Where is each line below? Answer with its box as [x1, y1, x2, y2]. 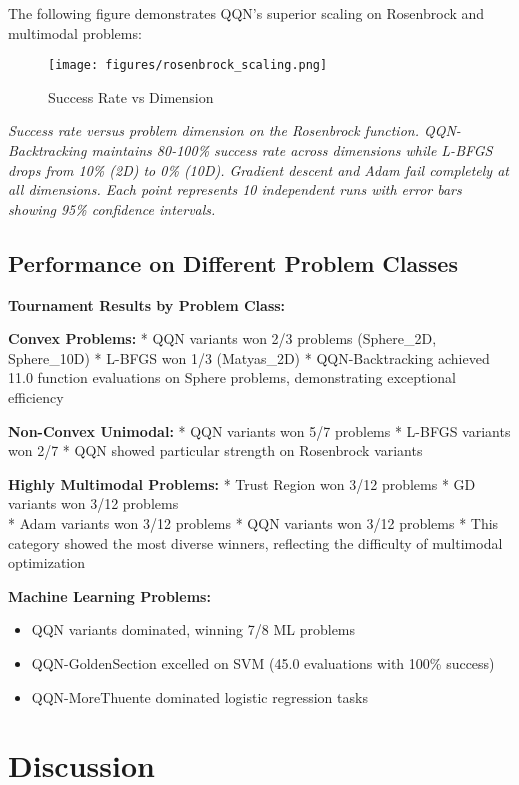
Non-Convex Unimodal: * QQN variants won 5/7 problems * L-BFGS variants [8, 420, 511, 441]
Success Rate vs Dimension [48, 86, 214, 107]
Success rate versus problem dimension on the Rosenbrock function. [8, 120, 419, 141]
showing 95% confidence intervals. [8, 198, 216, 219]
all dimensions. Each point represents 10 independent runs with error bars [8, 179, 462, 200]
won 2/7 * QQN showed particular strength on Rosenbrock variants [8, 440, 423, 461]
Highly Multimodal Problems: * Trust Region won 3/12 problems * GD [8, 473, 476, 494]
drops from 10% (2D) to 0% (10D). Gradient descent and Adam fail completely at [8, 159, 509, 180]
